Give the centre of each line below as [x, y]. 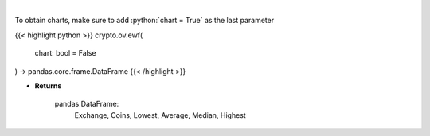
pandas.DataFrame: [87, 104]
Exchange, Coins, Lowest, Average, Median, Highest [160, 115]
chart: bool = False [65, 53]
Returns [48, 85]
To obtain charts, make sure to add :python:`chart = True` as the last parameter [145, 21]
